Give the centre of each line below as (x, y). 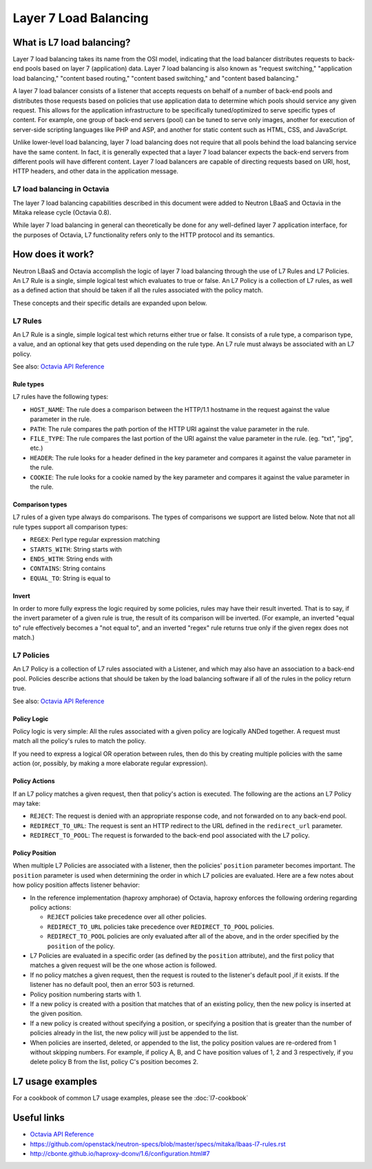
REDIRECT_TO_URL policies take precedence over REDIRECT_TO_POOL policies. (161, 926)
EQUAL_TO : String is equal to (70, 578)
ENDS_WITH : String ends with (71, 558)
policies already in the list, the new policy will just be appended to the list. (134, 1033)
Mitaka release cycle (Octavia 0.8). (62, 212)
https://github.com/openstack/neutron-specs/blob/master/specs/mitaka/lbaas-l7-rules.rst (158, 1144)
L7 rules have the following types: (61, 397)
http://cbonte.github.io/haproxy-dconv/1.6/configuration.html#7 (120, 1153)
